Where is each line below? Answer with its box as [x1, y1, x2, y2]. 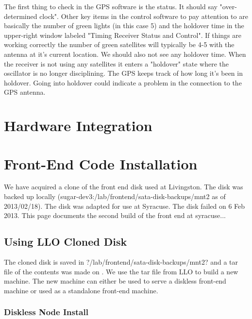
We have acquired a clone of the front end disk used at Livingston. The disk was [4, 182, 243, 192]
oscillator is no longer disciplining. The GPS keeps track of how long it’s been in [4, 68, 243, 78]
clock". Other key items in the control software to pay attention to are [39, 11, 248, 21]
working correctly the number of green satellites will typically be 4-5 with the [4, 39, 235, 50]
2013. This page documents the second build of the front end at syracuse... [4, 210, 226, 220]
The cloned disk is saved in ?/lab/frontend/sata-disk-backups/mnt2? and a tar [4, 257, 238, 267]
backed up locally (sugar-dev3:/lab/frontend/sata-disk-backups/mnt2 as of [4, 191, 226, 201]
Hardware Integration [4, 116, 152, 135]
